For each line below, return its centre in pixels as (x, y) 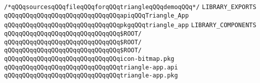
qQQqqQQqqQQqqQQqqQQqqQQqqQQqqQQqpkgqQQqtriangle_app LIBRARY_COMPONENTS (130, 25)
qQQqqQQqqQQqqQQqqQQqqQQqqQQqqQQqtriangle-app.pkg (91, 76)
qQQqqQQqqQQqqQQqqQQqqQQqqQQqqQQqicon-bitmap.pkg (89, 59)
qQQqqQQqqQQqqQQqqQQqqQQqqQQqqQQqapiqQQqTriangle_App (97, 15)
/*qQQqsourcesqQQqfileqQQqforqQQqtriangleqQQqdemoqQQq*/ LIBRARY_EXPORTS (130, 7)
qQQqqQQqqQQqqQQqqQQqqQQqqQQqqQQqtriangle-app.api (91, 67)
